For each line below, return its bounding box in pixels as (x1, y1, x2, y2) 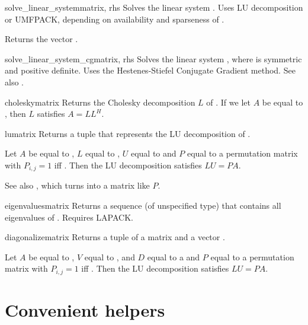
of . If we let (206, 95, 251, 108)
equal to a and (147, 250, 200, 263)
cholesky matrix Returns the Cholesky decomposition (5, 95, 195, 108)
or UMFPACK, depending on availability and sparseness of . (5, 12, 224, 25)
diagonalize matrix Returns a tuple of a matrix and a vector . (5, 231, 225, 243)
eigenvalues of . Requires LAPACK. (5, 211, 133, 223)
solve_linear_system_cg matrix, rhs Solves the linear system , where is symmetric (5, 52, 302, 65)
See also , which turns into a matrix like (5, 179, 150, 192)
